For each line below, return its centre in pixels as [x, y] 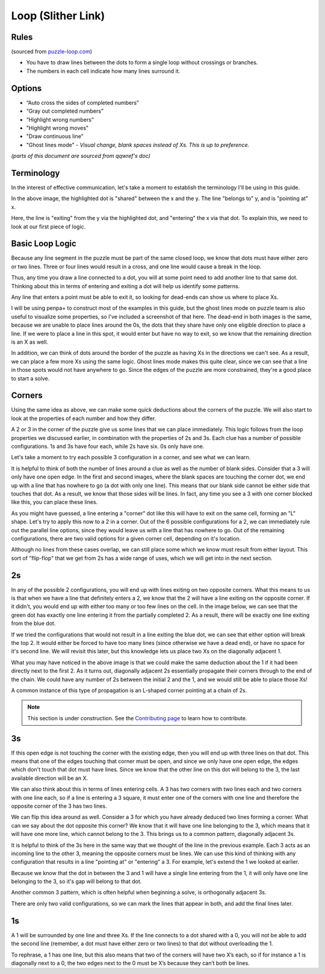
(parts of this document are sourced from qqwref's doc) [81, 156]
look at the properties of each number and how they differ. [84, 418]
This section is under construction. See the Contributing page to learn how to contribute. [137, 718]
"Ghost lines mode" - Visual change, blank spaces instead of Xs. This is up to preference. [138, 145]
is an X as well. [29, 342]
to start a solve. [30, 378]
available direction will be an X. [50, 778]
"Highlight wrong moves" [57, 128]
